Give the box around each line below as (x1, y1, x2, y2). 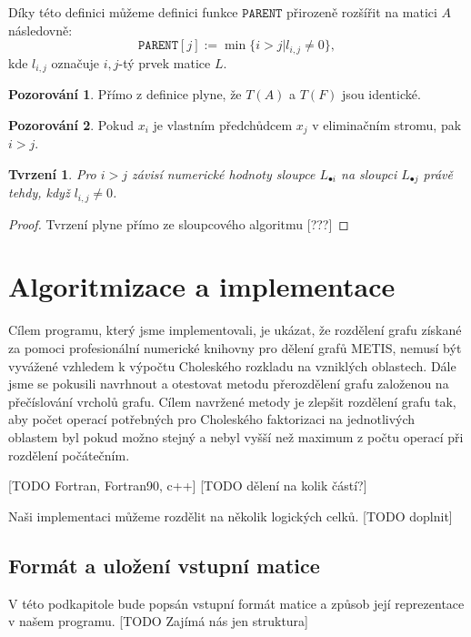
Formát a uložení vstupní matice (8, 551, 320, 579)
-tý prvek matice (118, 53, 211, 72)
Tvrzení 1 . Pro (8, 164, 96, 183)
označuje (51, 53, 100, 72)
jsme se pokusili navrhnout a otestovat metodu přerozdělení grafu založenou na (8, 374, 449, 393)
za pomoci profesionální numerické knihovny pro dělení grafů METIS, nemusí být (8, 338, 462, 357)
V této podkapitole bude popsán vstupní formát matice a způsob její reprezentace (8, 593, 465, 612)
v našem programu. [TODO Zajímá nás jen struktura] (8, 612, 308, 631)
